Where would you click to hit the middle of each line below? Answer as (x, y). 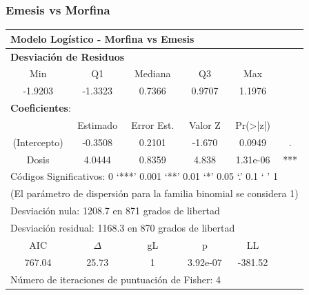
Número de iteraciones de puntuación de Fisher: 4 (116, 279)
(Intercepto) (38, 142)
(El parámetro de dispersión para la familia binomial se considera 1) (154, 193)
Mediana (153, 73)
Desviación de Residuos (68, 56)
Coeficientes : (41, 108)
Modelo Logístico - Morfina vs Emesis (102, 38)
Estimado (98, 124)
